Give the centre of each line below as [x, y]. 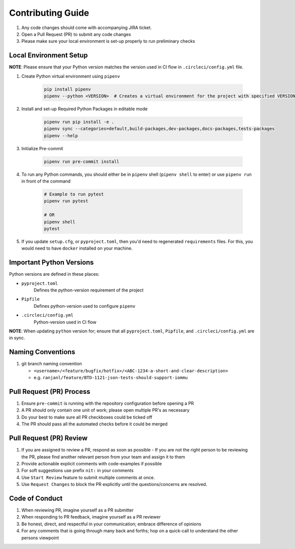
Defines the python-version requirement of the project [88, 290]
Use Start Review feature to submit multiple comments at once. [88, 477]
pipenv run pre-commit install [82, 161]
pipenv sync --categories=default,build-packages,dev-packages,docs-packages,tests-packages [159, 129]
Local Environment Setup [48, 55]
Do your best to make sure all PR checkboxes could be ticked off [87, 417]
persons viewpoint [40, 538]
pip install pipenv [67, 89]
